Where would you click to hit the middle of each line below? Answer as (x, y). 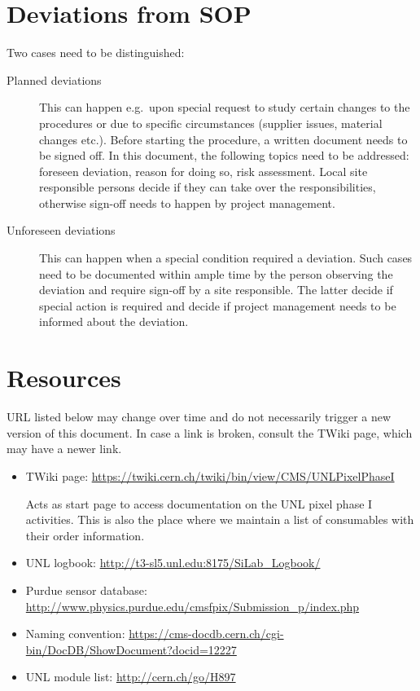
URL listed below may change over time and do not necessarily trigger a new (199, 417)
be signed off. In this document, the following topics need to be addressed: (224, 155)
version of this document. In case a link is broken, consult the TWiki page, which (210, 432)
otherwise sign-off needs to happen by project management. (187, 202)
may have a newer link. (64, 449)
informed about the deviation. (114, 321)
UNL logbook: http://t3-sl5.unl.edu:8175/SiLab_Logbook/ (173, 563)
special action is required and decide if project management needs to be (218, 305)
